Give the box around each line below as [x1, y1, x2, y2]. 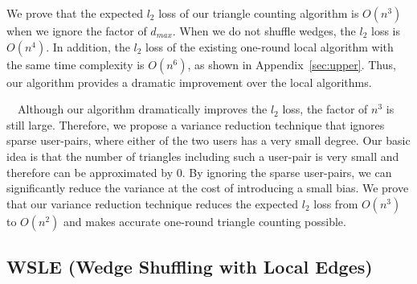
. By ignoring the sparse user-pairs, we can [182, 163, 392, 180]
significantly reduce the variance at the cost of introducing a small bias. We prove [6, 179, 409, 196]
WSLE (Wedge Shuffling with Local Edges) [6, 254, 373, 279]
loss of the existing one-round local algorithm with [145, 38, 394, 55]
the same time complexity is [6, 56, 145, 72]
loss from [313, 195, 358, 212]
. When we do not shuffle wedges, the [172, 23, 356, 39]
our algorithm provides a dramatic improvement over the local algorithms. [6, 73, 372, 90]
